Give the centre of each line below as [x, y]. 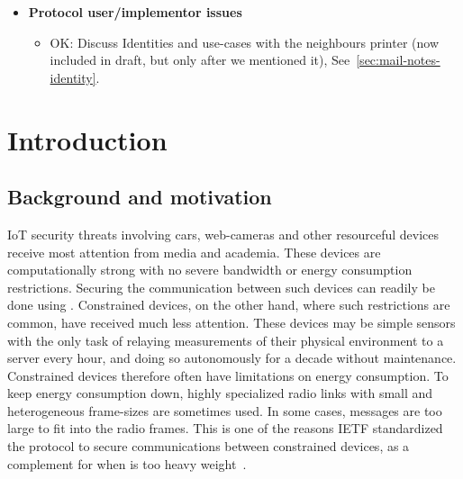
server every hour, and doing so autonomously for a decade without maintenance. [232, 358]
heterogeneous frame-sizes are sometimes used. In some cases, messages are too [225, 410]
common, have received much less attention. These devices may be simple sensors [231, 322]
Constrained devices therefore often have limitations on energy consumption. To [228, 375]
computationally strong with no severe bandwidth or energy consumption [210, 270]
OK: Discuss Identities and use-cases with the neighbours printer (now [245, 42]
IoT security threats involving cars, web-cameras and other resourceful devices [223, 234]
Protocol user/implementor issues [135, 12]
